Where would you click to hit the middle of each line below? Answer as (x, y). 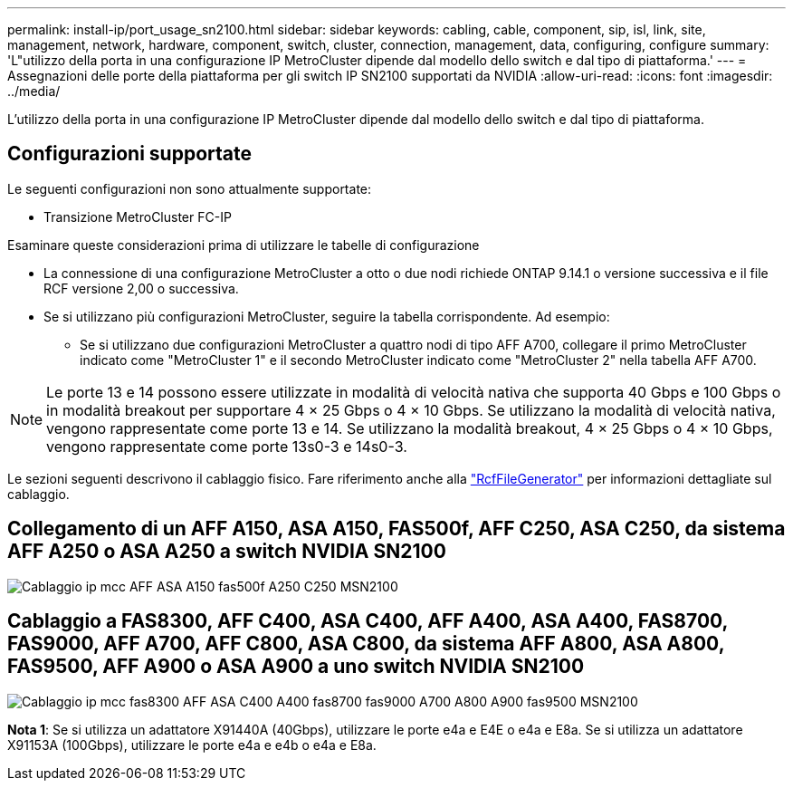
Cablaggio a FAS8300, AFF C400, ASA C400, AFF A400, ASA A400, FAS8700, (368, 621)
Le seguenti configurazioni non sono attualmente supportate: (190, 188)
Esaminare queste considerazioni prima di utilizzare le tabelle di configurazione (244, 245)
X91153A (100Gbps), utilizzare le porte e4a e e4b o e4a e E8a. (192, 745)
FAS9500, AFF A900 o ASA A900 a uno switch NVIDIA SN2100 (296, 667)
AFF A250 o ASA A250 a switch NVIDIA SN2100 (227, 552)
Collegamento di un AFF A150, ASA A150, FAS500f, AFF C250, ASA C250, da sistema (396, 529)
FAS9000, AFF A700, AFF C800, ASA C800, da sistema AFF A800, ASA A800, (366, 644)
